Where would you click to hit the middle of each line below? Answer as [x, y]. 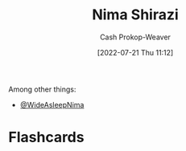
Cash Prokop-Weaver [135, 37]
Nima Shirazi [135, 15]
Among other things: [42, 89]
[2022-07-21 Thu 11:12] [135, 52]
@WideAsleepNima [52, 104]
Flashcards [46, 137]
